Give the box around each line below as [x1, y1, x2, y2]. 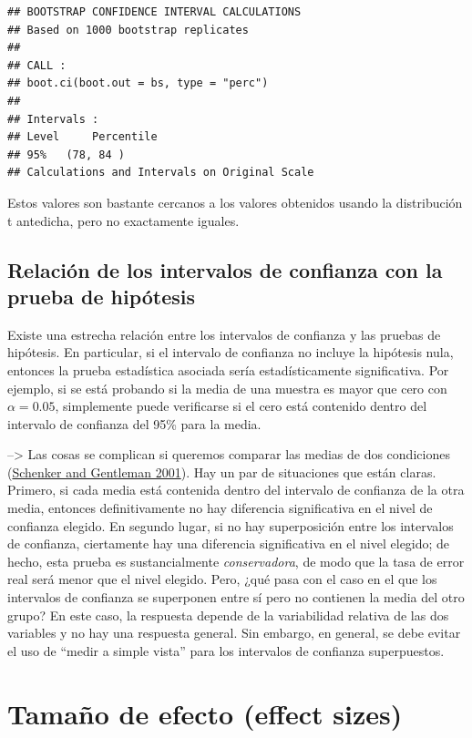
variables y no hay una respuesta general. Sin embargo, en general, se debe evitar [7, 623, 461, 642]
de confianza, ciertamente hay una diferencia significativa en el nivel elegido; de [7, 534, 450, 553]
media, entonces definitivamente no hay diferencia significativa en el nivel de [7, 498, 433, 518]
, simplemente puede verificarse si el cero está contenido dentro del [55, 396, 427, 415]
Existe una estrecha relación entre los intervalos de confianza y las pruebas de [7, 324, 441, 343]
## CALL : [7, 58, 67, 72]
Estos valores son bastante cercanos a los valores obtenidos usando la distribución [7, 192, 463, 211]
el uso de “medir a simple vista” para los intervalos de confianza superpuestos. [7, 641, 445, 660]
